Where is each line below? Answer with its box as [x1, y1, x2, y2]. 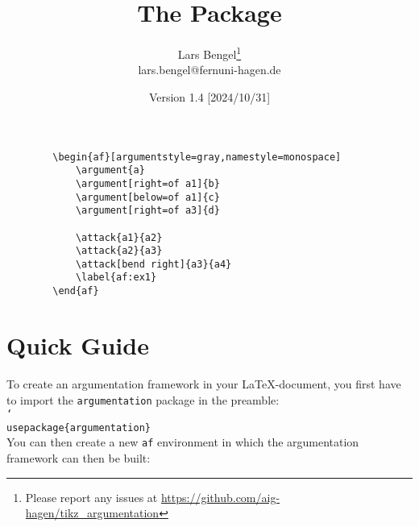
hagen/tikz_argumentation [25, 504, 160, 521]
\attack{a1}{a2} [75, 231, 163, 243]
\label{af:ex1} [75, 272, 157, 284]
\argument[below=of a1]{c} [75, 191, 220, 203]
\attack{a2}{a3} [75, 245, 163, 257]
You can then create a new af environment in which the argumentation [6, 434, 359, 450]
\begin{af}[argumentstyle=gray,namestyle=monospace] [52, 151, 342, 163]
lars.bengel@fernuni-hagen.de [138, 61, 281, 78]
